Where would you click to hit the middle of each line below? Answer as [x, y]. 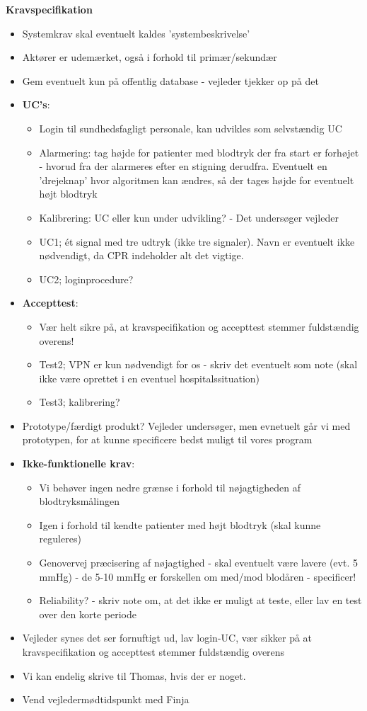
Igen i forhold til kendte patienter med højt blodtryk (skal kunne [180, 524]
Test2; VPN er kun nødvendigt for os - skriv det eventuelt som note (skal [198, 364]
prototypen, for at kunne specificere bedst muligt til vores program [167, 439]
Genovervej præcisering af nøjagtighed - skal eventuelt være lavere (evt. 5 [198, 563]
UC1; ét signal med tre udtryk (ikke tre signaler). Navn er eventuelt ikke [197, 241]
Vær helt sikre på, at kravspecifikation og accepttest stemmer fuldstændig [199, 326]
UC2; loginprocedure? [86, 279]
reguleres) [60, 539]
